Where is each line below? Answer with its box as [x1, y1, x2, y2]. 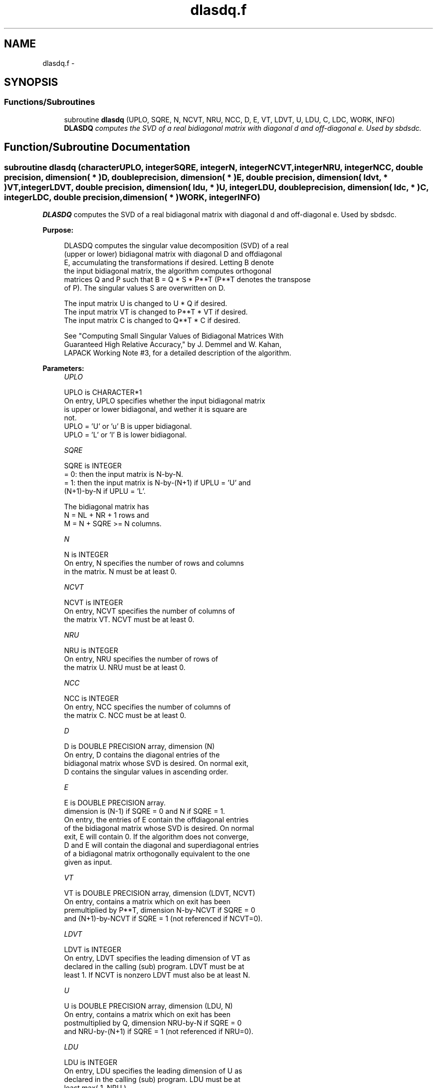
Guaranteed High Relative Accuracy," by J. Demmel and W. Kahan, [64, 340, 282, 349]
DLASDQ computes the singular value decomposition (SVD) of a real [64, 241, 289, 250]
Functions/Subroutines [4, 97, 95, 107]
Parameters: [42, 364, 84, 373]
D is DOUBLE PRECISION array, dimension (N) [64, 742, 215, 751]
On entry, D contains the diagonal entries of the [64, 750, 220, 759]
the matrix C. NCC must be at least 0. [64, 711, 187, 720]
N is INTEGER [64, 550, 109, 559]
